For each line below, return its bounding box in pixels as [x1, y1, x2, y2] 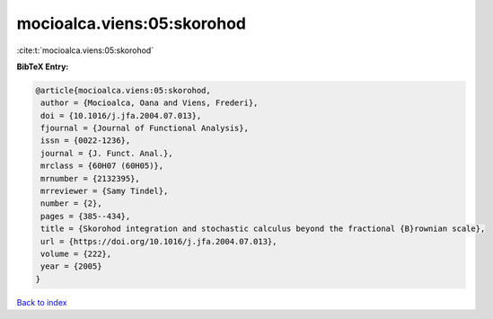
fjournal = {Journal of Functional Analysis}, [40, 123, 249, 134]
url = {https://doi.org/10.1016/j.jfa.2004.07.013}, [40, 236, 277, 246]
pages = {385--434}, [40, 211, 131, 221]
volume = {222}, [40, 249, 112, 259]
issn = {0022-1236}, [40, 136, 131, 146]
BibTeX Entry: [16, 61, 69, 72]
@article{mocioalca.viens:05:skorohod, [35, 85, 211, 95]
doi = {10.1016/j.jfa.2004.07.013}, [40, 111, 202, 120]
